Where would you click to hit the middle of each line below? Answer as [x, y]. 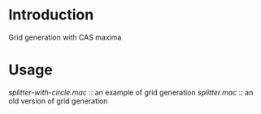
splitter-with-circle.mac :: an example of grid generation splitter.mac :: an [131, 92]
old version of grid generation [58, 101]
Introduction [51, 15]
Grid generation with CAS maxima [65, 37]
